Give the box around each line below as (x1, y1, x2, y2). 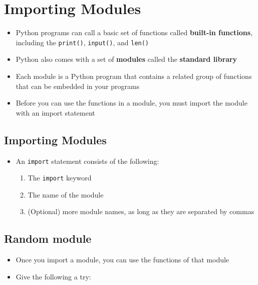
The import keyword (28, 172, 92, 183)
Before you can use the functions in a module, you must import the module (16, 98, 247, 108)
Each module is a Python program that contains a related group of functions (16, 70, 252, 81)
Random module (4, 231, 92, 246)
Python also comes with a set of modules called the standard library (16, 54, 237, 64)
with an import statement (16, 107, 95, 118)
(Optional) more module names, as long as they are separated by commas (28, 206, 254, 217)
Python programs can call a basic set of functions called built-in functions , (16, 27, 253, 38)
